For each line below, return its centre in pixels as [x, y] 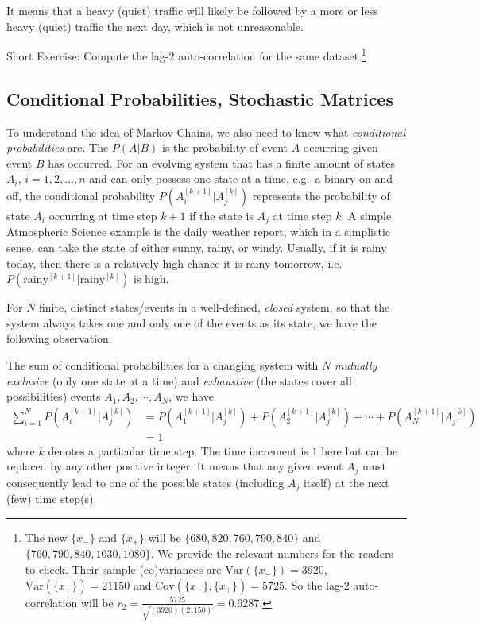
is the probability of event [225, 147]
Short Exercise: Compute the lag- [88, 55]
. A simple [366, 216]
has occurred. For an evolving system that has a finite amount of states [221, 163]
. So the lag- [314, 584]
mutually [356, 365]
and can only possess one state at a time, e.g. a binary [223, 178]
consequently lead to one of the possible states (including [145, 482]
